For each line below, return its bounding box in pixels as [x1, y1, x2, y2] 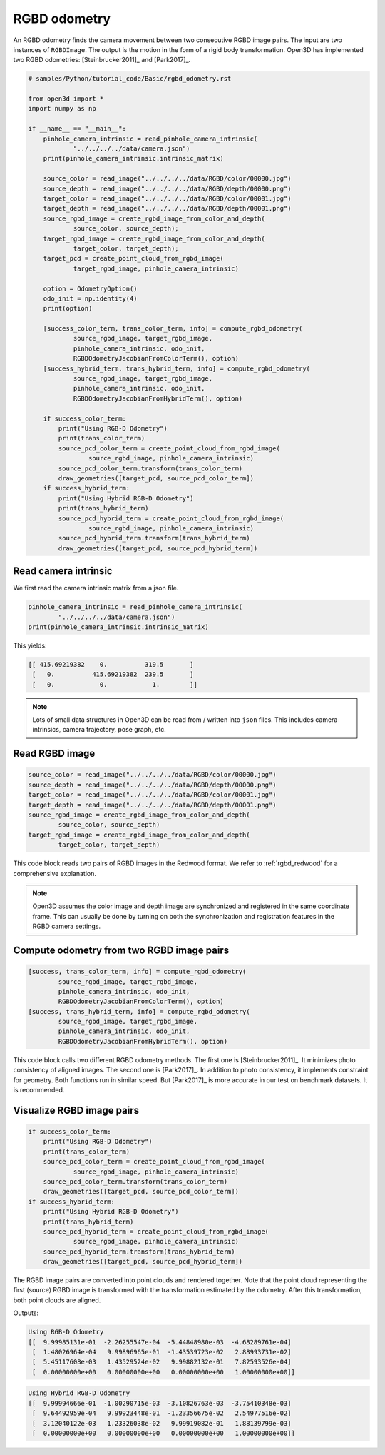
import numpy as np [28, 104, 96, 113]
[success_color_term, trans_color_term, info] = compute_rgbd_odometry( [43, 325, 303, 333]
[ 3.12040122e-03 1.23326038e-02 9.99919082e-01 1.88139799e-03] [32, 1419, 292, 1427]
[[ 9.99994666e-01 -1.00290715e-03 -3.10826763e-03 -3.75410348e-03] [28, 1399, 292, 1407]
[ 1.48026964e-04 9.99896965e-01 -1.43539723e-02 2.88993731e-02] [32, 1348, 292, 1356]
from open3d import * [28, 95, 104, 103]
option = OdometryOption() [43, 284, 138, 293]
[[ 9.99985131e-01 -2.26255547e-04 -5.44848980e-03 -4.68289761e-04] [28, 1338, 292, 1346]
